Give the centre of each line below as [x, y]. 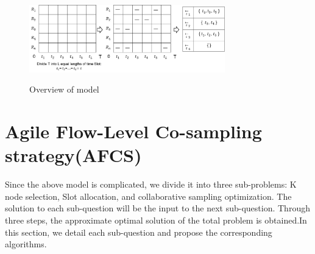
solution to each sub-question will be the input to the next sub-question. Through [157, 208]
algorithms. [26, 244]
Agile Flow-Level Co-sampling [133, 131]
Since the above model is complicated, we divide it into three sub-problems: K [151, 184]
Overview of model [64, 89]
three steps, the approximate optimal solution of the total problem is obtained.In [156, 220]
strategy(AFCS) [73, 155]
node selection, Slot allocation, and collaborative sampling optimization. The [148, 196]
